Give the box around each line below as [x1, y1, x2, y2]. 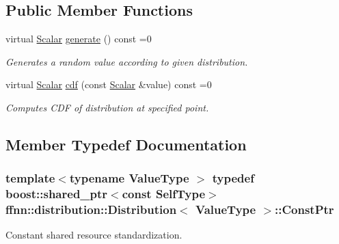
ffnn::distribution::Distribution [5, 201, 177, 218]
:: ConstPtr [275, 201, 334, 218]
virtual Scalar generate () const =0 [5, 31, 152, 46]
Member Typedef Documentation [5, 133, 247, 154]
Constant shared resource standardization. [5, 228, 182, 242]
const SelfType [122, 185, 206, 202]
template [5, 170, 55, 187]
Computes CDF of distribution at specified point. [5, 100, 209, 114]
